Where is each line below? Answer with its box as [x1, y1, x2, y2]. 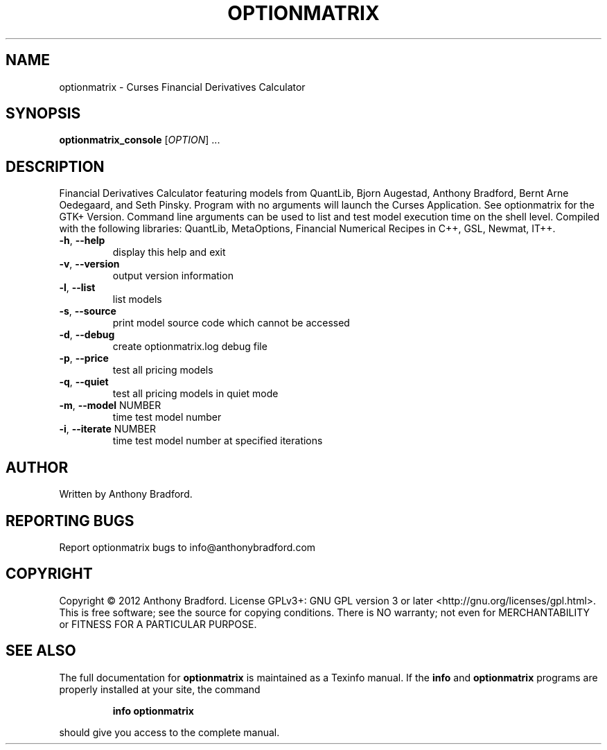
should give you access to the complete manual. [59, 726, 280, 738]
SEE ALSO [6, 642, 76, 660]
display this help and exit [112, 246, 226, 259]
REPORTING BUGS [6, 512, 134, 530]
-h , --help [59, 234, 105, 247]
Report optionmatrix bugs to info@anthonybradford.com [59, 541, 316, 553]
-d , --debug [59, 329, 115, 341]
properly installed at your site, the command [59, 683, 261, 695]
